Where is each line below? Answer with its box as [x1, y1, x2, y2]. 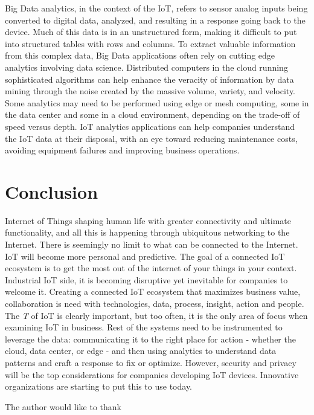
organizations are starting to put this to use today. [5, 380, 193, 393]
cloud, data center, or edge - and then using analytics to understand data [5, 344, 277, 357]
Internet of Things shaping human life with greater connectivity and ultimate [5, 214, 291, 227]
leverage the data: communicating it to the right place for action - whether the [5, 332, 296, 345]
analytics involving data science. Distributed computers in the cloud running [5, 60, 288, 73]
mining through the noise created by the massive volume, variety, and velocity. [5, 85, 296, 97]
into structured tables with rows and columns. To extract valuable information [5, 37, 296, 50]
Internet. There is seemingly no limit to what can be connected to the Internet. [5, 238, 298, 251]
